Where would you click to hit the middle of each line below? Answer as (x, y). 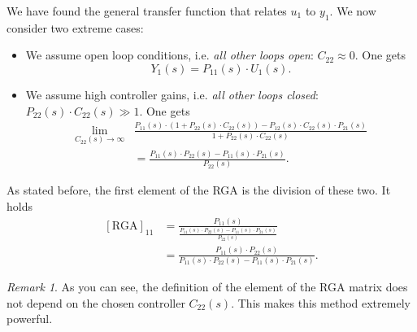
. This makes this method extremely (321, 302)
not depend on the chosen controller (96, 302)
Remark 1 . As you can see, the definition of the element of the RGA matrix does (207, 287)
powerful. (30, 319)
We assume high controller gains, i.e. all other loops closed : (172, 94)
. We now (353, 11)
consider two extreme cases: (75, 27)
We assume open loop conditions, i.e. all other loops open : (169, 55)
